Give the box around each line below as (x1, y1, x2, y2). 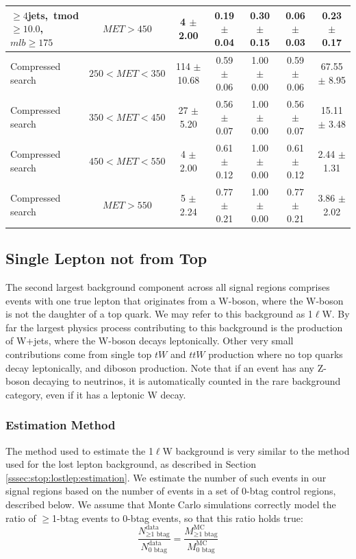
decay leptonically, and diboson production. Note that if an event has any (5, 360, 314, 374)
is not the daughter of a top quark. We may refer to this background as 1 (5, 307, 313, 321)
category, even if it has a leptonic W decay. (5, 387, 186, 401)
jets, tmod (27, 8, 79, 22)
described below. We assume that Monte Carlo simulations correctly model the (5, 497, 336, 512)
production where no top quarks (208, 347, 343, 361)
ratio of (5, 510, 36, 525)
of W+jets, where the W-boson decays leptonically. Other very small (5, 333, 294, 348)
